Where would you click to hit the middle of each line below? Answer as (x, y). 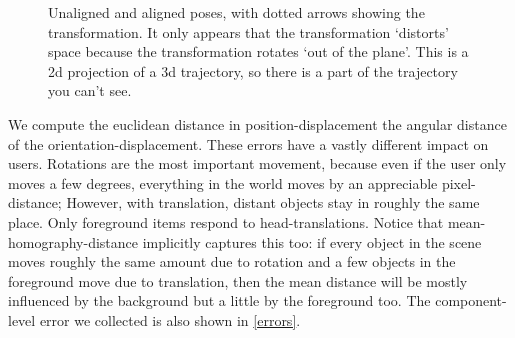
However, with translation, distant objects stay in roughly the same (273, 202)
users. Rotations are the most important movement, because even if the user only (257, 163)
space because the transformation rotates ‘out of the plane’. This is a (258, 51)
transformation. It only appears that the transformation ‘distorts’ (248, 31)
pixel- (458, 182)
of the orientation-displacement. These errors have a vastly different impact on (248, 143)
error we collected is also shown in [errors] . (170, 319)
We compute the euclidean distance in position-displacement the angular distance (257, 123)
